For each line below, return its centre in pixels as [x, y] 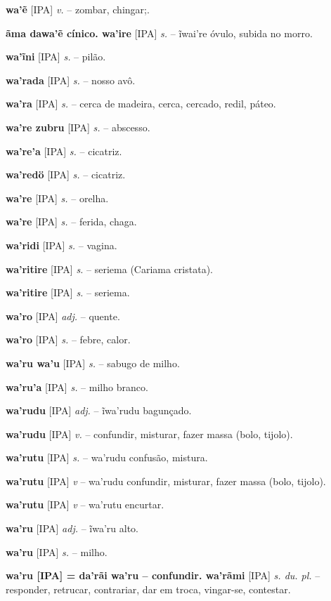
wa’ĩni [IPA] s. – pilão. [56, 57]
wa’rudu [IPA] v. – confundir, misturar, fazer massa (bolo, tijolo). [149, 434]
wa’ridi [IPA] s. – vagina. [61, 245]
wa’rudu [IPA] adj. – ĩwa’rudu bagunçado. [99, 410]
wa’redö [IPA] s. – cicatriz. [66, 174]
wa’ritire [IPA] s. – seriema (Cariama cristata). [109, 269]
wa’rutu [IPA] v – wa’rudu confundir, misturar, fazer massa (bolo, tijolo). [166, 481]
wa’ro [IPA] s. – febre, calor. [68, 339]
